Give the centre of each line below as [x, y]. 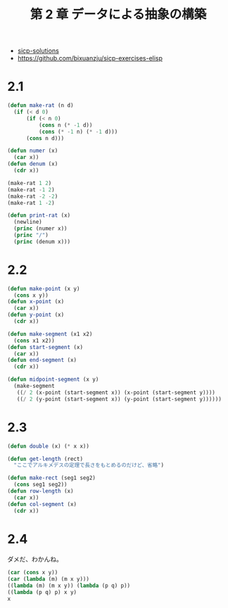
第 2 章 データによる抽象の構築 [118, 14]
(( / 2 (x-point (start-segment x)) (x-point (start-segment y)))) [116, 392]
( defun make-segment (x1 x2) [50, 334]
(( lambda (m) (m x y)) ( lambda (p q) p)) [69, 586]
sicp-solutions [38, 51]
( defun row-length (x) [40, 491]
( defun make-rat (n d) [40, 106]
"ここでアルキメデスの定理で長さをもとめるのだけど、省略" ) [89, 465]
